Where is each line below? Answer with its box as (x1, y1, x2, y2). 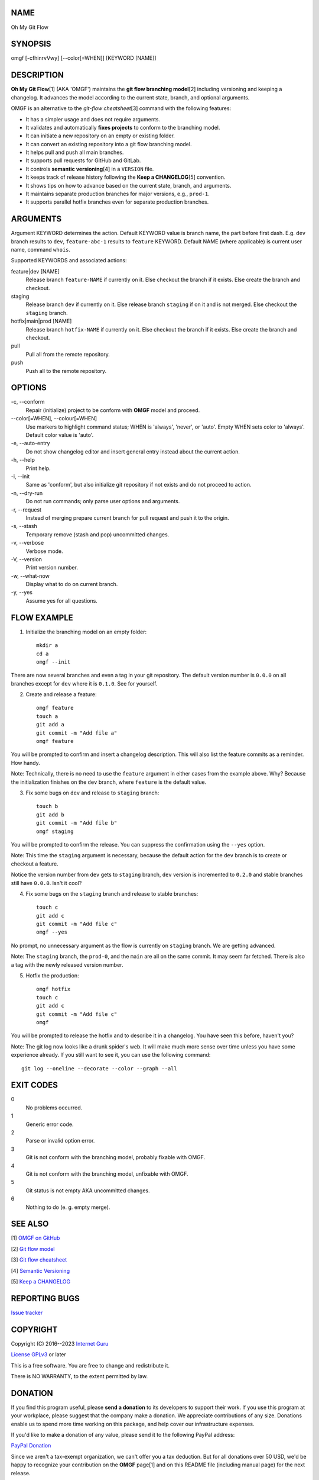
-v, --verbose (11, 539, 44, 546)
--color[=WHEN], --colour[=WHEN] (11, 415, 97, 422)
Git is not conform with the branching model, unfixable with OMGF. (25, 1170, 188, 1177)
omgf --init (36, 658, 71, 665)
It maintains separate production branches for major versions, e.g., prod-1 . (25, 190, 210, 198)
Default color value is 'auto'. (25, 432, 94, 439)
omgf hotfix (36, 986, 71, 993)
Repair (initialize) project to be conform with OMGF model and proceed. (25, 406, 200, 414)
